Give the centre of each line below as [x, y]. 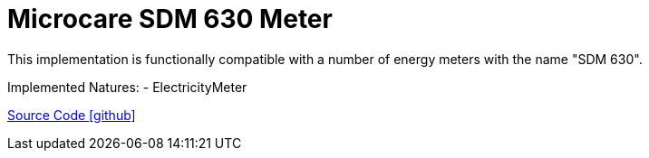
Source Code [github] [72, 115]
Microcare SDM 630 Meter [170, 19]
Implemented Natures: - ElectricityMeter [127, 87]
